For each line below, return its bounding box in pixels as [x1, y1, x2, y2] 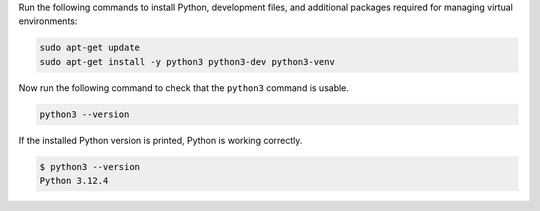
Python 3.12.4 [39, 175, 109, 187]
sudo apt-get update [39, 42, 140, 54]
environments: [18, 15, 78, 27]
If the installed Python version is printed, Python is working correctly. [18, 134, 303, 146]
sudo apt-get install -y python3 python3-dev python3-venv [39, 56, 335, 67]
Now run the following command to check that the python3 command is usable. [18, 81, 350, 94]
